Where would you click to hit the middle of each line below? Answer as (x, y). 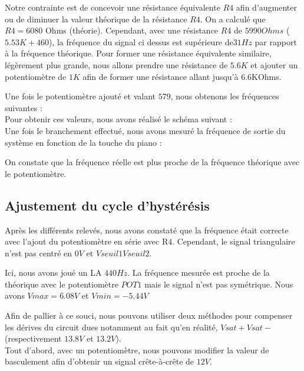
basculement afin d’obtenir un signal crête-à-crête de (100, 361)
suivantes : (24, 107)
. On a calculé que (233, 19)
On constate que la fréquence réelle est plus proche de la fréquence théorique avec (152, 162)
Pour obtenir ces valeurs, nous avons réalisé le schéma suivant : (118, 119)
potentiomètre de (36, 76)
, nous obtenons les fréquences (225, 96)
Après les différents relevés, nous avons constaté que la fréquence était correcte (147, 230)
